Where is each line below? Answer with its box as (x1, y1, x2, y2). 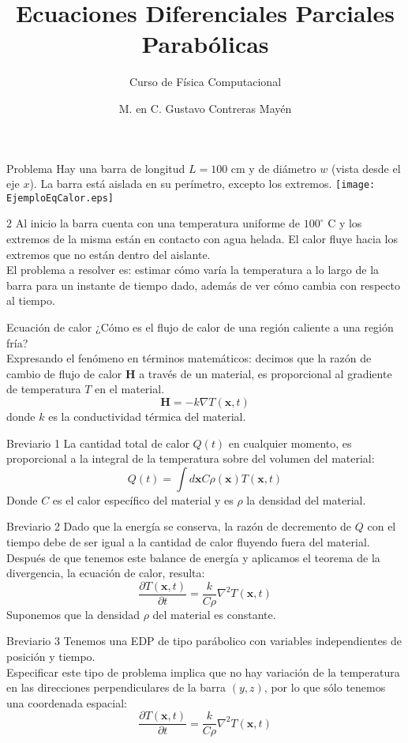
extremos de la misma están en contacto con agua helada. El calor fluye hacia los (6, 231, 398, 246)
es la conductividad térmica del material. (48, 407, 246, 424)
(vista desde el (331, 159, 401, 176)
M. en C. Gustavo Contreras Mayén (118, 99, 292, 116)
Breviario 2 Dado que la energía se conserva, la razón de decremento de (6, 518, 352, 535)
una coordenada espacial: (6, 694, 127, 711)
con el (367, 518, 396, 535)
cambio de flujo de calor (6, 365, 122, 381)
